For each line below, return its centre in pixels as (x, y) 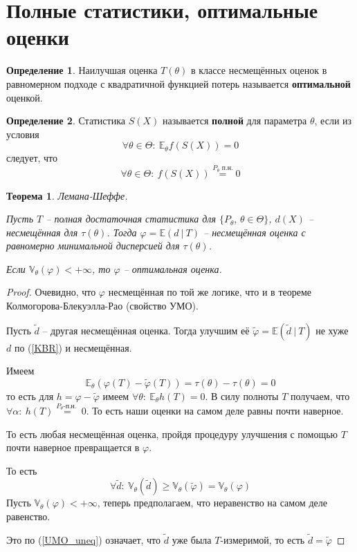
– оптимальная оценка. (173, 268)
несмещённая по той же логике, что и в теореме (210, 292)
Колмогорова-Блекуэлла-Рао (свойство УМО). (102, 306)
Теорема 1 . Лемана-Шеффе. (67, 195)
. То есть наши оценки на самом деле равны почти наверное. (215, 411)
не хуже (332, 330)
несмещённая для (42, 232)
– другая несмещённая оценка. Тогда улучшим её (146, 330)
